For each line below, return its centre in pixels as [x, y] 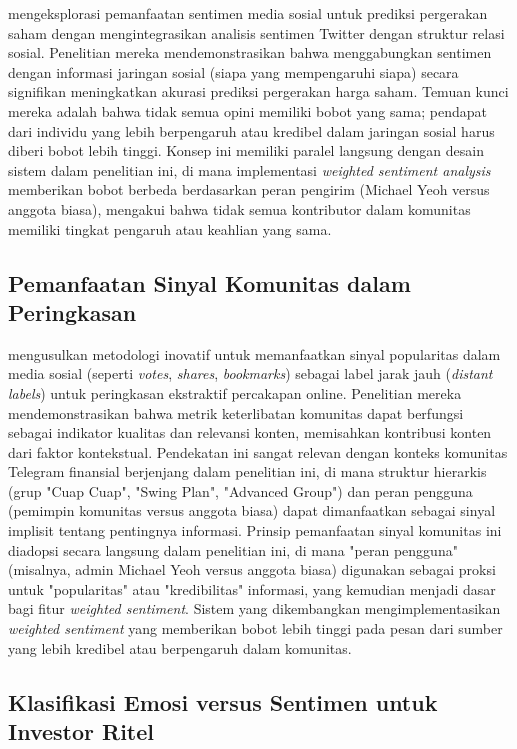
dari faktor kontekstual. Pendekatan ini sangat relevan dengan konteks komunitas [258, 451]
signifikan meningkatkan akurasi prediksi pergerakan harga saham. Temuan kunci [258, 91]
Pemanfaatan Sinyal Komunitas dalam [209, 282]
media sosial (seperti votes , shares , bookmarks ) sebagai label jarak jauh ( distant [250, 373]
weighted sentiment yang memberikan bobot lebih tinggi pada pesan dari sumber [255, 628]
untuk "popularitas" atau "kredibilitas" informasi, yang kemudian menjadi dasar [252, 588]
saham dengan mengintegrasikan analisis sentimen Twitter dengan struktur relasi [256, 32]
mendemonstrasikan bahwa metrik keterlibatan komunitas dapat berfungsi [236, 412]
